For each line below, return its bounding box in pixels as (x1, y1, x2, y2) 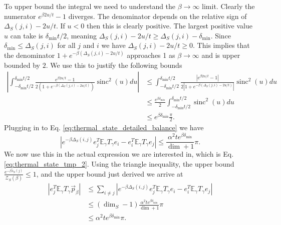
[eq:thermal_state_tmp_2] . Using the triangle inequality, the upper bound (4, 158, 234, 169)
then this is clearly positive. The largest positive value (86, 20, 252, 31)
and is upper (201, 49, 240, 60)
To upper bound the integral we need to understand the (4, 1, 176, 11)
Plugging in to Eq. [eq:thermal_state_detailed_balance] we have (4, 122, 204, 133)
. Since (210, 30, 231, 40)
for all (57, 40, 76, 50)
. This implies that (193, 40, 250, 50)
